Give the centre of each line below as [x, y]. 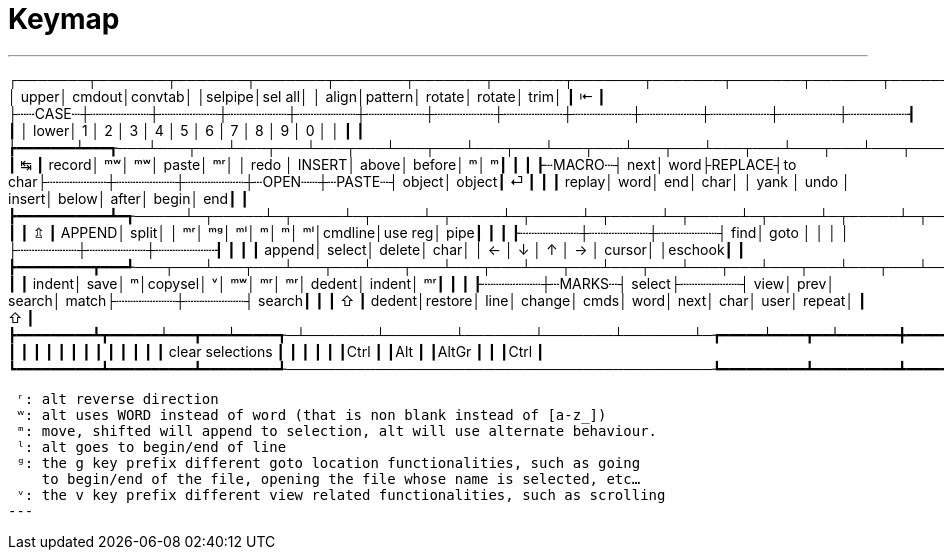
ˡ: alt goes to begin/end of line [151, 446]
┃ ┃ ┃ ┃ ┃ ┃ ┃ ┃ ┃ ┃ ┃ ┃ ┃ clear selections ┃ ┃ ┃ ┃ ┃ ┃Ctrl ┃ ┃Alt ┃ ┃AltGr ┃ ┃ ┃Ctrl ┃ [276, 351]
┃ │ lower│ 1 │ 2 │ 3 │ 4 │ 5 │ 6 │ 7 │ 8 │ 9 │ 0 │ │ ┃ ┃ [186, 130]
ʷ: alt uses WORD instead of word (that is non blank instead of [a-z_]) [311, 414]
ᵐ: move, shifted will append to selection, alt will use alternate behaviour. [337, 430]
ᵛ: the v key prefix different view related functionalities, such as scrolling [341, 494]
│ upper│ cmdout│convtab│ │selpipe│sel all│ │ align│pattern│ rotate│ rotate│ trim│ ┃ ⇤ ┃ [307, 96]
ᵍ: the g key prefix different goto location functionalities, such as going [328, 462]
